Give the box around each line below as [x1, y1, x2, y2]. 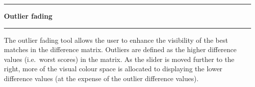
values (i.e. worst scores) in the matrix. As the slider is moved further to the [4, 54, 234, 64]
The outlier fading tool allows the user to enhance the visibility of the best [4, 34, 228, 45]
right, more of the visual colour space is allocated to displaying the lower [4, 63, 223, 74]
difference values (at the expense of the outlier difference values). [4, 73, 199, 83]
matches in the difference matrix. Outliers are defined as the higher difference [4, 44, 237, 55]
